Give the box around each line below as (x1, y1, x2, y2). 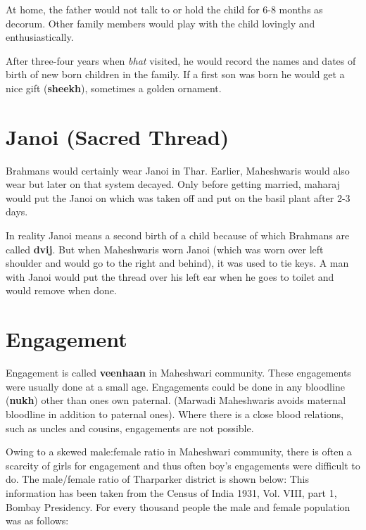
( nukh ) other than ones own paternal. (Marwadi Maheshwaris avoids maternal (6, 393, 346, 408)
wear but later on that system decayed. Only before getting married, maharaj (6, 177, 340, 191)
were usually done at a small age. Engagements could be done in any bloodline (6, 379, 345, 393)
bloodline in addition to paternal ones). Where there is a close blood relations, (6, 406, 344, 421)
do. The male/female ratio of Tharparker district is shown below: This (6, 472, 309, 486)
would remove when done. (6, 283, 117, 298)
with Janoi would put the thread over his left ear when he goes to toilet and (6, 269, 334, 284)
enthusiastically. (6, 30, 74, 44)
